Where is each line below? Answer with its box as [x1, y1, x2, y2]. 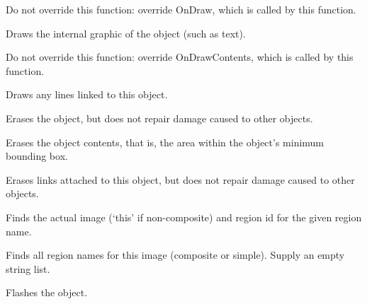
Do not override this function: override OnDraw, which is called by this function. [6, 2, 356, 16]
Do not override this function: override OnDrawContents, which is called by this [6, 49, 354, 64]
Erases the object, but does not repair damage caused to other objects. [6, 110, 313, 125]
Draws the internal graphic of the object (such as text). [6, 25, 246, 40]
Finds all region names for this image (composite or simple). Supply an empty [6, 247, 345, 262]
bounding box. [6, 148, 68, 163]
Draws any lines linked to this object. [6, 87, 168, 102]
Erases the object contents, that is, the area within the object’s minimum [6, 134, 324, 149]
